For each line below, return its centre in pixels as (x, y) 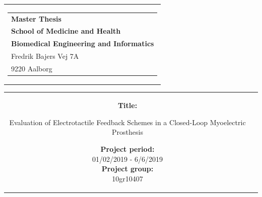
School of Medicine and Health (66, 31)
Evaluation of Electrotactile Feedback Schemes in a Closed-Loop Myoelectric (127, 122)
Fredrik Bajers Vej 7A (45, 56)
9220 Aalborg (32, 68)
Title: (127, 105)
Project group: (127, 169)
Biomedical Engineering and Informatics (83, 43)
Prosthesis (127, 132)
